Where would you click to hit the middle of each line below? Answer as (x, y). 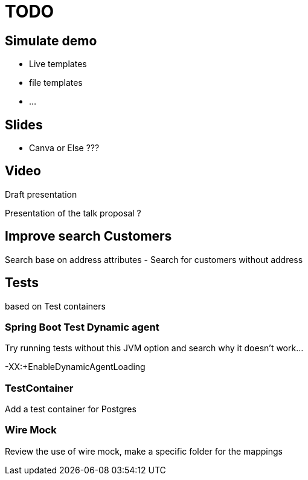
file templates (56, 83)
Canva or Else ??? (64, 148)
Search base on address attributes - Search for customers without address (154, 259)
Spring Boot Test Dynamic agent (82, 327)
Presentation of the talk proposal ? (73, 213)
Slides (24, 125)
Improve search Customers (88, 236)
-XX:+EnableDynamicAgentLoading (75, 367)
